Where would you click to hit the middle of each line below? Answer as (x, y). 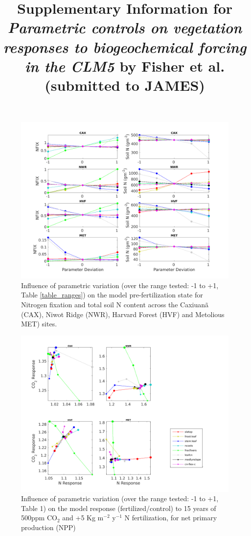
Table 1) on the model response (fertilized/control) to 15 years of (119, 508)
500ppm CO (39, 518)
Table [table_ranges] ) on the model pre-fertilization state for (112, 295)
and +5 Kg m (83, 518)
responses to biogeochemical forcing (125, 47)
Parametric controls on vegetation (125, 27)
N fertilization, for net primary (171, 518)
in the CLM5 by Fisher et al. (125, 66)
